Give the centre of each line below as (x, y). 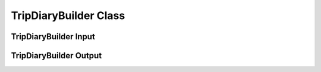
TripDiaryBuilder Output (56, 56)
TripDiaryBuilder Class (68, 15)
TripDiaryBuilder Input (53, 37)
